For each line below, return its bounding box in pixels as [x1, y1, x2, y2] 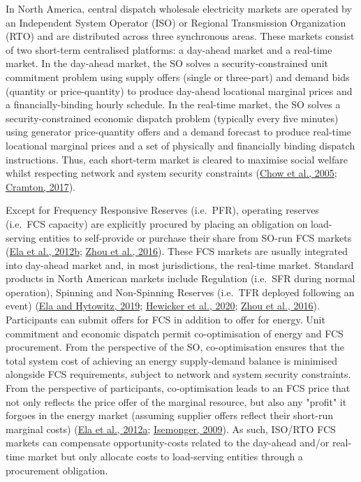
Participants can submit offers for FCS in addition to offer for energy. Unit [6, 312, 325, 327]
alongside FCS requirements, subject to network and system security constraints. [6, 367, 351, 381]
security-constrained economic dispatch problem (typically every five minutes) [6, 110, 339, 125]
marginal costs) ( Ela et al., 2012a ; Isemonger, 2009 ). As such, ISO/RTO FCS [6, 421, 336, 436]
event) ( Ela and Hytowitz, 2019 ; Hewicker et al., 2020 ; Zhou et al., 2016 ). [6, 298, 320, 313]
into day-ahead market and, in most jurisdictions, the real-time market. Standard [6, 257, 354, 272]
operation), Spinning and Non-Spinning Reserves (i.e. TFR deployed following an [6, 284, 355, 299]
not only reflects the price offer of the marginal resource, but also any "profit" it [6, 394, 347, 409]
